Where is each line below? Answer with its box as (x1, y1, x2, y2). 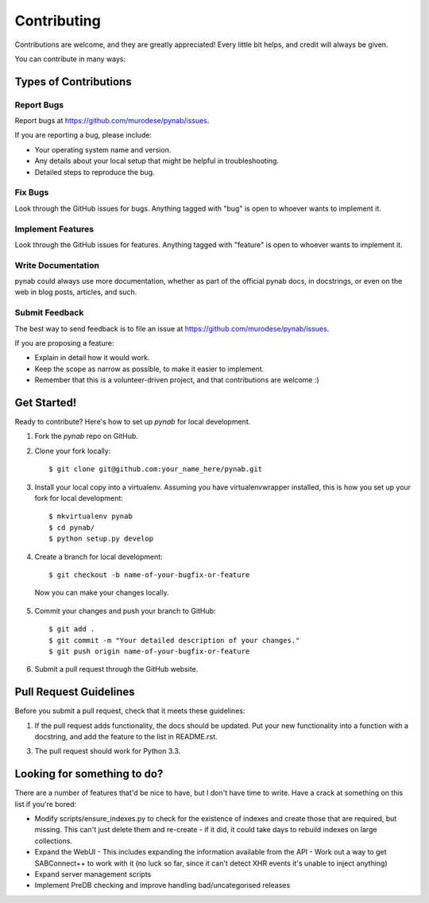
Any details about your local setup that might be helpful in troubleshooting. (34, 156, 280, 166)
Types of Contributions (14, 75, 132, 88)
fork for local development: (34, 494, 123, 503)
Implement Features (14, 223, 95, 234)
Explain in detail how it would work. (34, 353, 150, 362)
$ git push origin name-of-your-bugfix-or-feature (48, 646, 250, 656)
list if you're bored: (14, 799, 77, 808)
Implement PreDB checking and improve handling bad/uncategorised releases (34, 881, 291, 890)
